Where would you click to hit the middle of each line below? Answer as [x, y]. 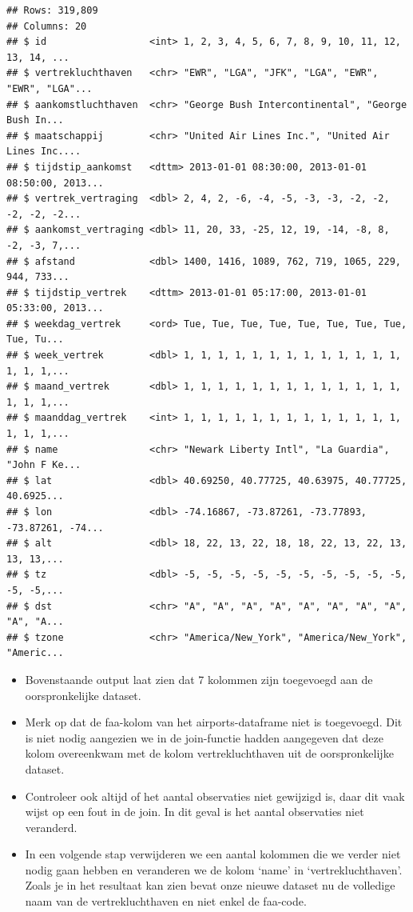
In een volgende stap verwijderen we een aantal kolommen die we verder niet [213, 854]
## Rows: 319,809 [52, 10]
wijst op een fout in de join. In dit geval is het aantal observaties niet [195, 812]
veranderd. [51, 827]
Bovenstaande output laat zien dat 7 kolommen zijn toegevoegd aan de [199, 679]
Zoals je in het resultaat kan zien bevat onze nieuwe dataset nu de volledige [210, 885]
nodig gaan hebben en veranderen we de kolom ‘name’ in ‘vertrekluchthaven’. [214, 869]
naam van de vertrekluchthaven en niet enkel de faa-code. [166, 901]
